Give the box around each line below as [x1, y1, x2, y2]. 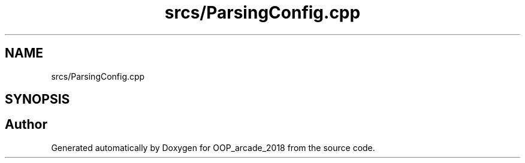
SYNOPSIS [5, 92, 70, 107]
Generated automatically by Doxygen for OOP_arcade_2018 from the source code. [51, 142, 375, 153]
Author [5, 117, 47, 132]
